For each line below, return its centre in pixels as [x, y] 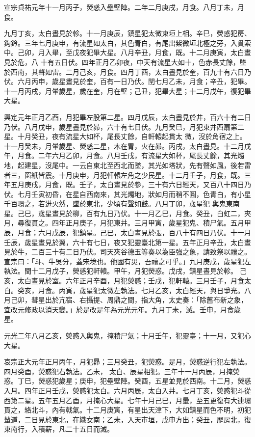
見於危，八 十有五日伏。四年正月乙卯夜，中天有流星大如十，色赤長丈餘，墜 [125, 62]
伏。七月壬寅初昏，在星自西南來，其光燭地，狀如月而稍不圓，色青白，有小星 [127, 194]
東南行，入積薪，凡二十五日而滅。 [59, 429]
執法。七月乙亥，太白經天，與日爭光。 [182, 290]
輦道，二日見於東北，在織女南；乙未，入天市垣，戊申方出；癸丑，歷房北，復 [127, 419]
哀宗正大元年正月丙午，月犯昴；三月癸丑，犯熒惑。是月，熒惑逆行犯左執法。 [127, 362]
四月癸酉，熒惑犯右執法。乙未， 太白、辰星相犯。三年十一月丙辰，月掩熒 [122, 371]
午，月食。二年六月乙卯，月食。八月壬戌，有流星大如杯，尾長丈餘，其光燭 [124, 155]
